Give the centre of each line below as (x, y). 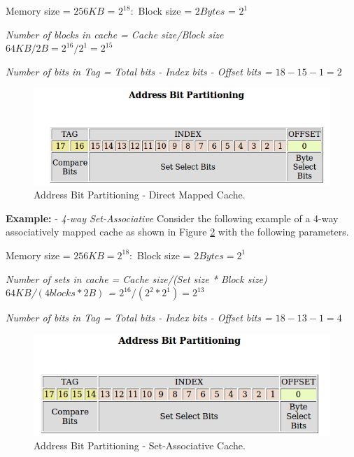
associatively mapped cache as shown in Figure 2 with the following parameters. (177, 232)
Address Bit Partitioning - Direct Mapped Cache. (140, 195)
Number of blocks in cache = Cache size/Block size (115, 34)
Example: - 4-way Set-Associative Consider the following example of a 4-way (172, 218)
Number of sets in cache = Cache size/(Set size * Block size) (136, 278)
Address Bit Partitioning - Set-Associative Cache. (140, 445)
